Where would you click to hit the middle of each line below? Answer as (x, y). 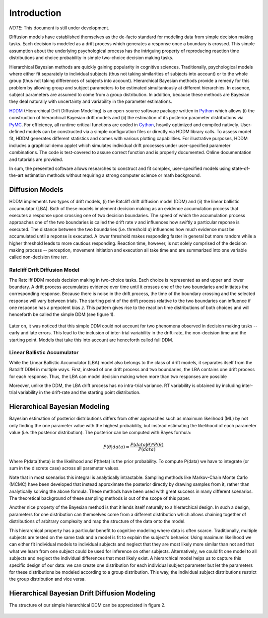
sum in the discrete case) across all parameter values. (65, 468)
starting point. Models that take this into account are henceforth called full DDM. (91, 340)
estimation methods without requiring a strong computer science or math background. (113, 175)
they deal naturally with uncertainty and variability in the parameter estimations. (91, 101)
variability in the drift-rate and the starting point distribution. (79, 392)
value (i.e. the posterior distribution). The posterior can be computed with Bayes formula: (100, 433)
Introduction (35, 13)
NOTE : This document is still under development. (59, 28)
